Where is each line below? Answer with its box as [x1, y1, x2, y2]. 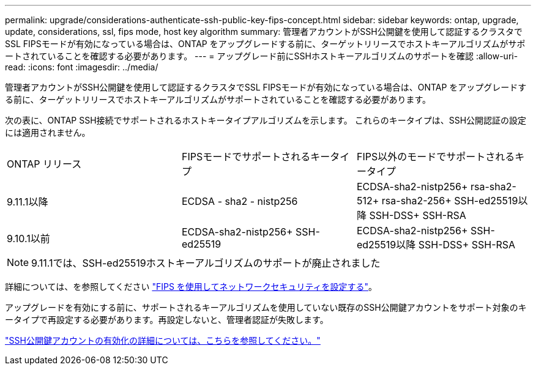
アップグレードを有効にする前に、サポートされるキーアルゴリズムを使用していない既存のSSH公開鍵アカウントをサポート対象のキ [5, 302, 527, 313]
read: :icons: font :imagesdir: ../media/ [5, 62, 158, 72]
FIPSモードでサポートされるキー [181, 150, 330, 163]
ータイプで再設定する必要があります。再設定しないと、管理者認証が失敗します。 [5, 314, 329, 325]
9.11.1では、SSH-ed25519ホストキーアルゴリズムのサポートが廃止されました [31, 257, 381, 269]
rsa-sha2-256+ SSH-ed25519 [381, 194, 518, 207]
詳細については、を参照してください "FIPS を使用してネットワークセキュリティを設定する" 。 [5, 281, 378, 292]
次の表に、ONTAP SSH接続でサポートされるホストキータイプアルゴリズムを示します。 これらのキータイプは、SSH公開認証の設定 [5, 115, 527, 125]
